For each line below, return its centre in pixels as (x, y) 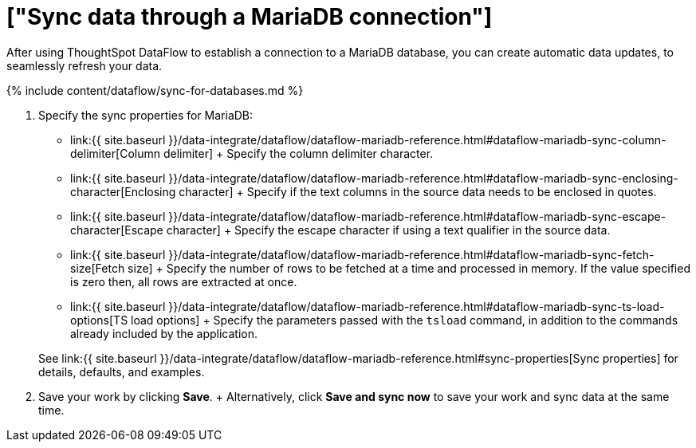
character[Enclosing (123, 191)
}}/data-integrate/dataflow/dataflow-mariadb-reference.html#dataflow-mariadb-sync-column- (417, 140)
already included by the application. (164, 333)
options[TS (99, 320)
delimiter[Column (115, 153)
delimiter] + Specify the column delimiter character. (298, 153)
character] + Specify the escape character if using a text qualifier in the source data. (388, 230)
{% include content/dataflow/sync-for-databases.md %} (155, 90)
